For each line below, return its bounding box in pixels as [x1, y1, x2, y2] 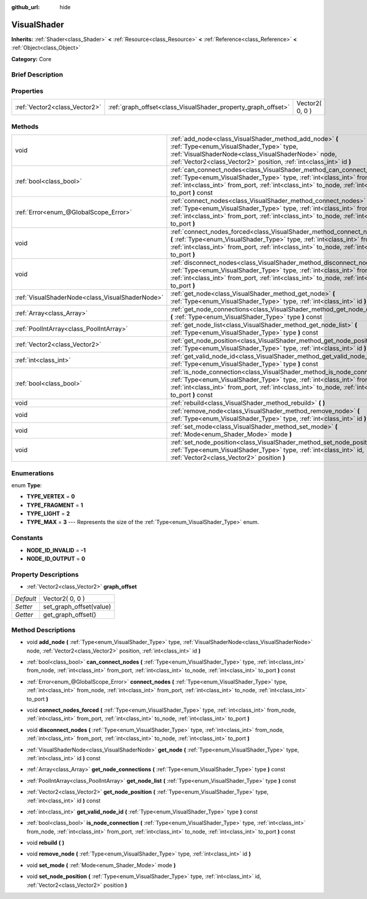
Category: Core [11, 55, 52, 62]
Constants [11, 534, 43, 542]
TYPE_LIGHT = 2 [26, 510, 70, 517]
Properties [11, 87, 44, 95]
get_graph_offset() [43, 610, 97, 619]
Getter [15, 610, 34, 619]
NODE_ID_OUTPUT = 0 [26, 555, 86, 562]
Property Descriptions [11, 570, 79, 579]
